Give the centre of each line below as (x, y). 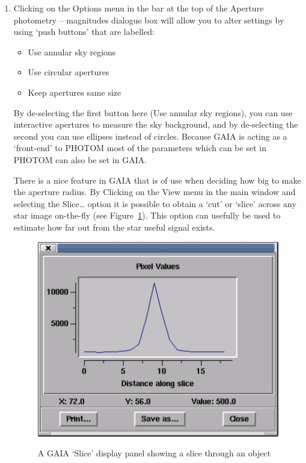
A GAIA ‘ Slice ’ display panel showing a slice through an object (154, 453)
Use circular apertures (69, 72)
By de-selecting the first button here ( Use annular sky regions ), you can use (153, 112)
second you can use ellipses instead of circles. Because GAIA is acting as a (150, 136)
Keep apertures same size (75, 92)
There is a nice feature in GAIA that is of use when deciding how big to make (157, 180)
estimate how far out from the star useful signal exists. (114, 227)
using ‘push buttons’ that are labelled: (84, 32)
